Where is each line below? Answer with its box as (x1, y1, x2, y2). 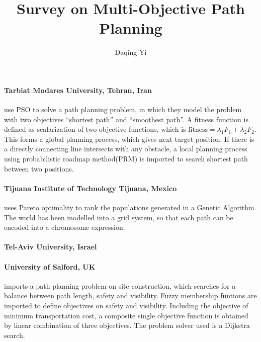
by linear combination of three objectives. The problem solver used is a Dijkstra (4, 320, 250, 330)
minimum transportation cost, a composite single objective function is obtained (4, 310, 248, 320)
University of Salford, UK (4, 261, 96, 272)
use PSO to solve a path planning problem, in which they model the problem (4, 104, 242, 115)
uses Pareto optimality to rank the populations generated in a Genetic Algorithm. (4, 202, 256, 213)
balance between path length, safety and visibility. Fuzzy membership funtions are (4, 290, 257, 301)
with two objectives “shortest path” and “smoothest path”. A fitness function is (4, 114, 248, 124)
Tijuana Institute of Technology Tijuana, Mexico (4, 183, 177, 193)
